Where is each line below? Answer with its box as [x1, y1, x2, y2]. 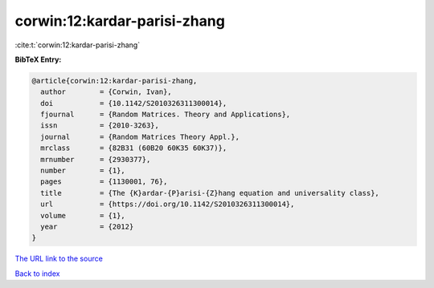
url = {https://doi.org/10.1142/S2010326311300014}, [40, 200, 295, 209]
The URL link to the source [14, 254, 104, 264]
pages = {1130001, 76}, [40, 177, 168, 186]
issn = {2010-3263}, [40, 121, 160, 130]
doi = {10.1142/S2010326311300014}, [40, 99, 227, 107]
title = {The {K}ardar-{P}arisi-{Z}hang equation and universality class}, [40, 189, 379, 197]
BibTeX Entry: [14, 55, 62, 64]
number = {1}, [40, 166, 126, 176]
